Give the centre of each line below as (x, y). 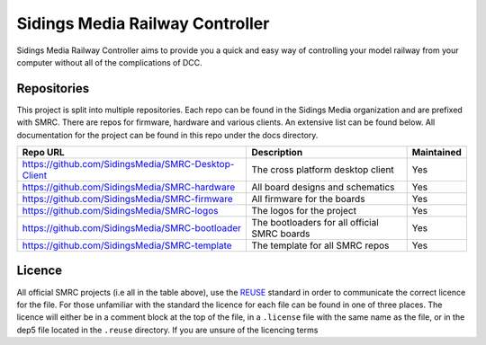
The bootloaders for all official (315, 223)
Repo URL (43, 153)
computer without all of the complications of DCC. (109, 62)
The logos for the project (304, 211)
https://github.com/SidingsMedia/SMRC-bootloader (132, 228)
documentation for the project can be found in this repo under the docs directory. (167, 135)
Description (277, 153)
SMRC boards (281, 234)
